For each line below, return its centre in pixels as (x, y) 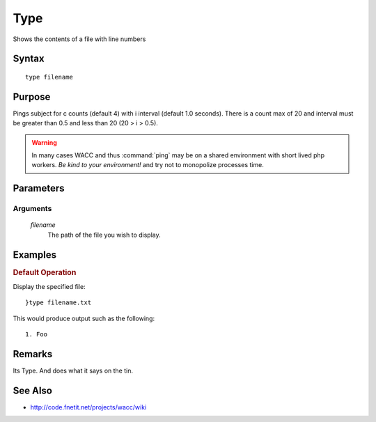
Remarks (33, 354)
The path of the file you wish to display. (104, 235)
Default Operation (45, 272)
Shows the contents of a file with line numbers (79, 39)
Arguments (32, 209)
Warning (44, 142)
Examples (35, 255)
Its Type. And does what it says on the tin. (73, 371)
